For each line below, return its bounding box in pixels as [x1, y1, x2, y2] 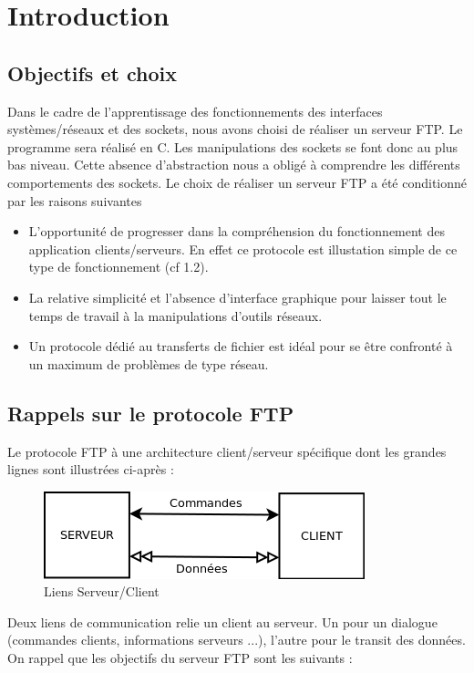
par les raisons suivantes [7, 191, 142, 210]
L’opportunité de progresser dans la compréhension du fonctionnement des [28, 222, 445, 241]
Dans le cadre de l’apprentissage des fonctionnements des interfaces [7, 101, 383, 120]
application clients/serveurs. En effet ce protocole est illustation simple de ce [28, 239, 458, 258]
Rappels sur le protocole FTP [7, 399, 294, 427]
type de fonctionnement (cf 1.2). [28, 257, 209, 276]
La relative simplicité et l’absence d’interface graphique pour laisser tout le [28, 287, 447, 306]
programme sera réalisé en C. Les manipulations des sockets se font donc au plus [7, 137, 459, 156]
